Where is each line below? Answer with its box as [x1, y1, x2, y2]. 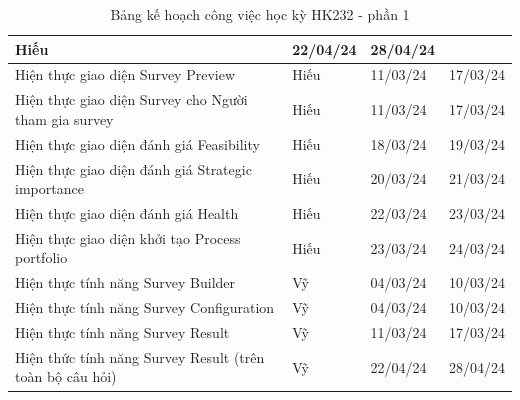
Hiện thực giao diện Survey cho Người [15, 89, 248, 110]
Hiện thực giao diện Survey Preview [15, 64, 236, 85]
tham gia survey [15, 108, 114, 129]
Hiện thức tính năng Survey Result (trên [15, 346, 265, 367]
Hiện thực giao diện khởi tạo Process [15, 227, 241, 248]
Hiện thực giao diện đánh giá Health [15, 203, 239, 223]
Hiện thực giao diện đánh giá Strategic [15, 158, 252, 179]
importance [15, 178, 84, 199]
